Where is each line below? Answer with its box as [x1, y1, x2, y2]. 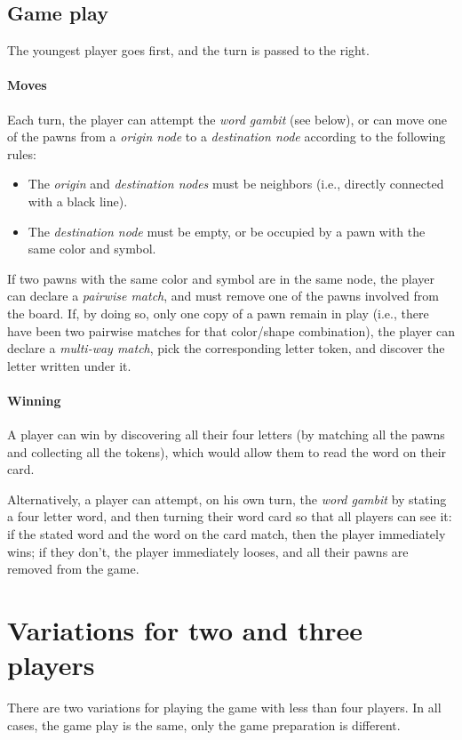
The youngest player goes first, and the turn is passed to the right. [7, 41, 370, 60]
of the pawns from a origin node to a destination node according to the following [7, 127, 446, 146]
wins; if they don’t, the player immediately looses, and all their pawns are [7, 542, 409, 560]
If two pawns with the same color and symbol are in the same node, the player [7, 269, 435, 287]
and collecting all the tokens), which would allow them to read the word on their [7, 442, 447, 461]
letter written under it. [7, 356, 131, 374]
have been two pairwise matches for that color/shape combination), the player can [7, 321, 455, 340]
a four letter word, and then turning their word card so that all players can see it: [7, 507, 452, 526]
